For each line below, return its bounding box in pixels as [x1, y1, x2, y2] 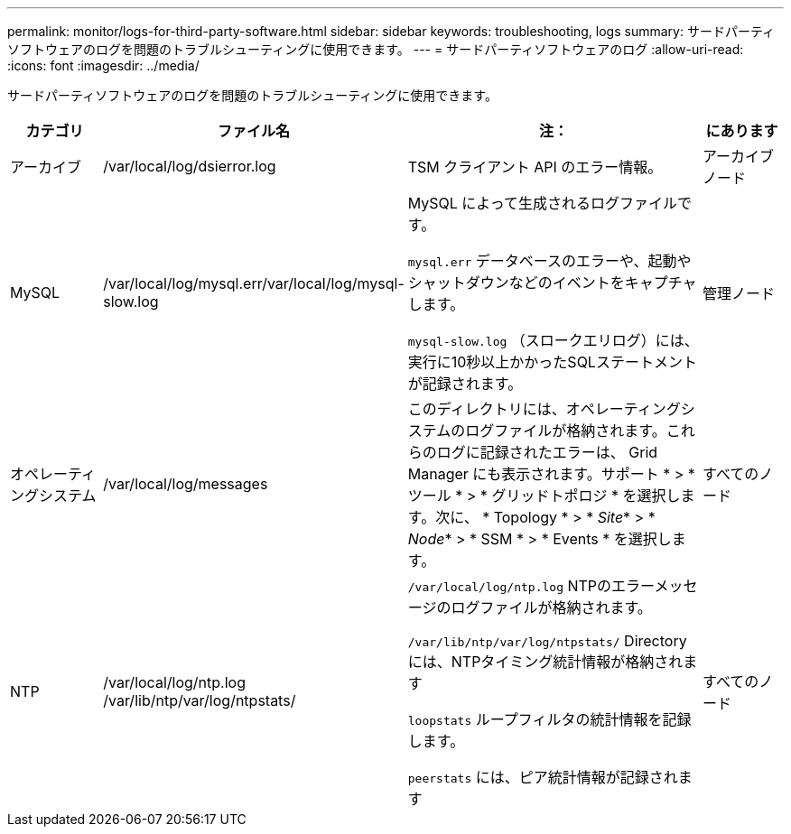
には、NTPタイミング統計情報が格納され [407, 653, 684, 671]
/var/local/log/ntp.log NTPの [407, 577, 612, 595]
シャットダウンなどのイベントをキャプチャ [407, 273, 697, 292]
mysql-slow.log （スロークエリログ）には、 [407, 331, 699, 349]
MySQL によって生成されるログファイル [407, 194, 678, 212]
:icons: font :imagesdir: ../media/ [7, 58, 200, 73]
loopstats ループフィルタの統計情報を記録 [407, 710, 692, 728]
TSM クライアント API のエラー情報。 [407, 158, 663, 176]
